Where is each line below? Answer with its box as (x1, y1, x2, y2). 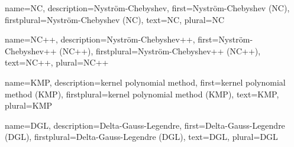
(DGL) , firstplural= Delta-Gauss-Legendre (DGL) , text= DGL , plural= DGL (5, 130, 278, 143)
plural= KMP (5, 99, 52, 112)
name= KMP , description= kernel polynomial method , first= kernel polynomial (5, 76, 286, 88)
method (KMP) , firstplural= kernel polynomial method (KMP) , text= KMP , (5, 87, 279, 100)
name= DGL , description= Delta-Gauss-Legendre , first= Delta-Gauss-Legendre (5, 119, 285, 131)
